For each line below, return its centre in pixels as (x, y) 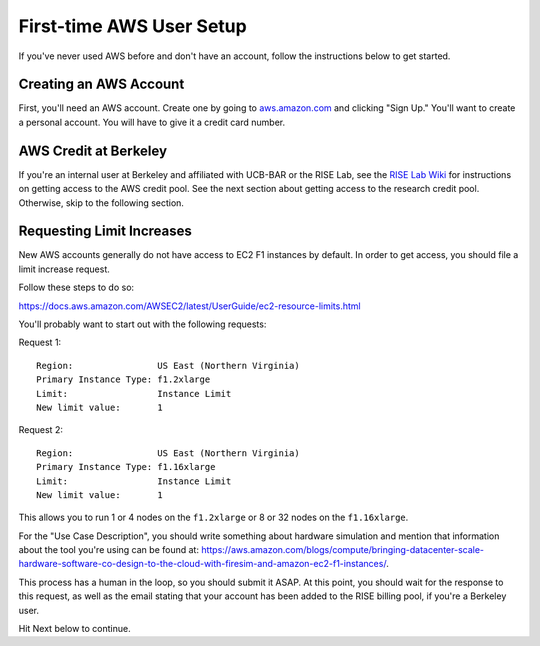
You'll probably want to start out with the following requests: (142, 324)
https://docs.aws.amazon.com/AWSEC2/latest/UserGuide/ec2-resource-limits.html (189, 306)
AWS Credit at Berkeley (93, 150)
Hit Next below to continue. (74, 629)
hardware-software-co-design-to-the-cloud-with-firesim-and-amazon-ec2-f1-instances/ (202, 564)
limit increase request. (64, 269)
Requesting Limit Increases (105, 231)
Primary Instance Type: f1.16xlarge (126, 467)
